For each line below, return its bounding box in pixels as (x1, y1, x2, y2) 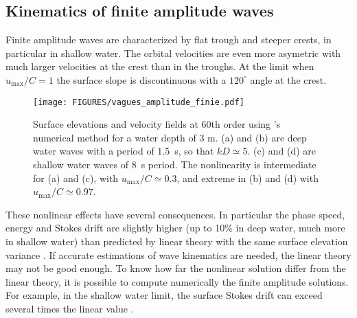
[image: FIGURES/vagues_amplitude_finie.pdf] (33, 97, 244, 107)
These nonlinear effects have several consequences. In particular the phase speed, (5, 207, 345, 221)
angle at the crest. (250, 72, 327, 87)
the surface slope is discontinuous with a (56, 72, 227, 87)
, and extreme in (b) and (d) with (176, 170, 319, 185)
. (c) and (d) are (247, 144, 316, 158)
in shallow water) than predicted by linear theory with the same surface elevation (5, 234, 348, 248)
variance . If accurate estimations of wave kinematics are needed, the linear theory (5, 247, 352, 262)
